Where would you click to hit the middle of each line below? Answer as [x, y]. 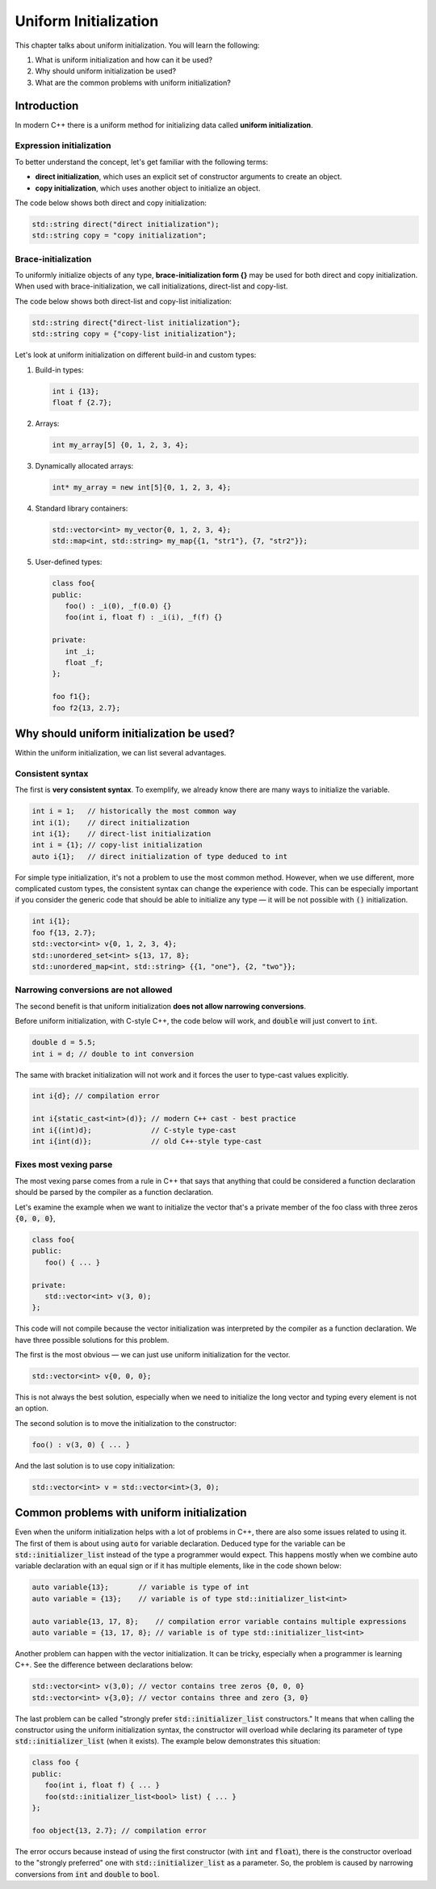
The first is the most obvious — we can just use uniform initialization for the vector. [153, 1355]
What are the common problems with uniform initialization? [133, 82]
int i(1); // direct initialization [111, 822]
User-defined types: [69, 562]
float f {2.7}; [82, 402]
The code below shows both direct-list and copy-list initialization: [123, 301]
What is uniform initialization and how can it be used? [124, 60]
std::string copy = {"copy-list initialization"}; [134, 334]
